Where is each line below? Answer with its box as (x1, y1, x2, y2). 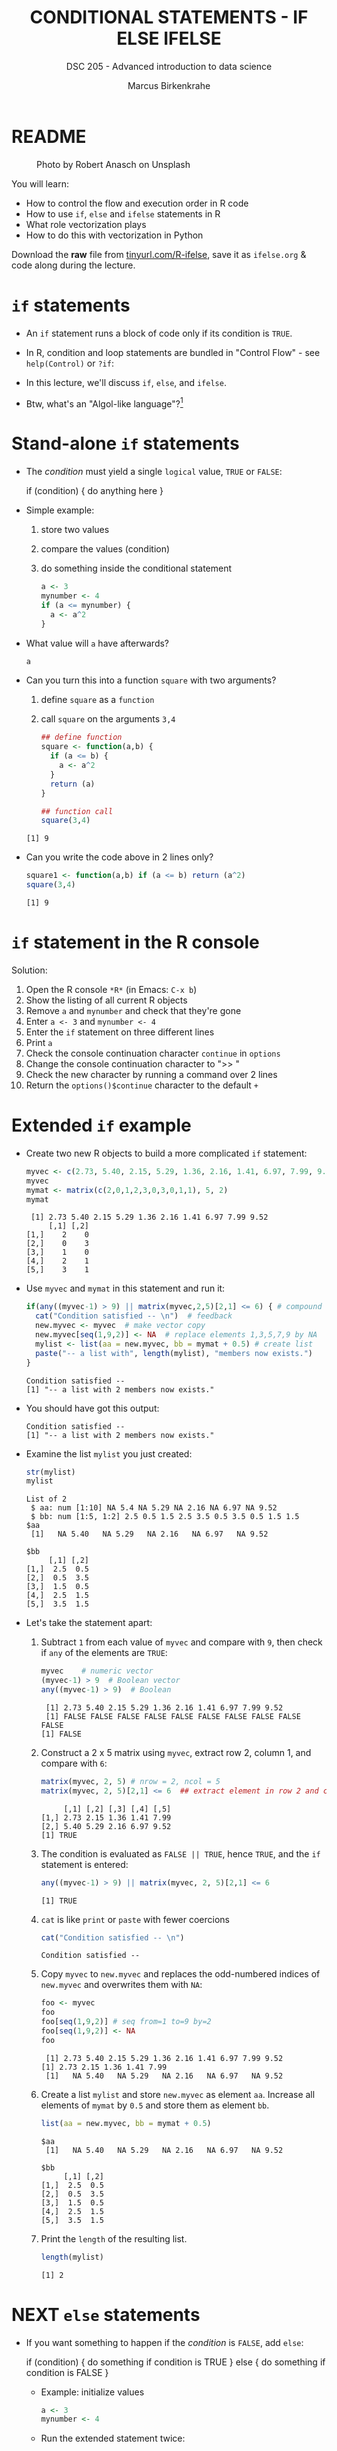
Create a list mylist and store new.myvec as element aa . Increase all (40, 2088, 316, 2100)
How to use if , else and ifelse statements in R (25, 207, 221, 220)
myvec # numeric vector (40, 1666, 154, 1676)
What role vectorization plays (25, 218, 147, 230)
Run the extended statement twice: (40, 2432, 186, 2445)
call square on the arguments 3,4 (40, 713, 176, 725)
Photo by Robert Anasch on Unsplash (36, 158, 191, 170)
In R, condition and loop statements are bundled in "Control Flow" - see (25, 346, 321, 358)
